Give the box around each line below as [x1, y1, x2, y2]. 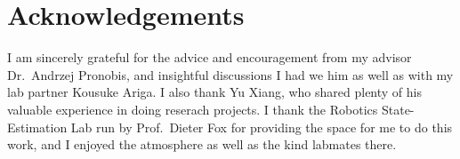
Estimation [7, 117, 68, 136]
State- [381, 99, 415, 118]
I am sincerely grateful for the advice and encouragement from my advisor [7, 48, 412, 67]
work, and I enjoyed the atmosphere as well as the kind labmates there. [7, 135, 397, 154]
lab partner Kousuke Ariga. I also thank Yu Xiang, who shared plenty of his [7, 83, 423, 101]
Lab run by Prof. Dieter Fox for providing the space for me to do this [70, 117, 453, 136]
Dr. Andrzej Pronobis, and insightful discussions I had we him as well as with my [7, 65, 454, 83]
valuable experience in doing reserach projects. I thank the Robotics [7, 99, 378, 118]
